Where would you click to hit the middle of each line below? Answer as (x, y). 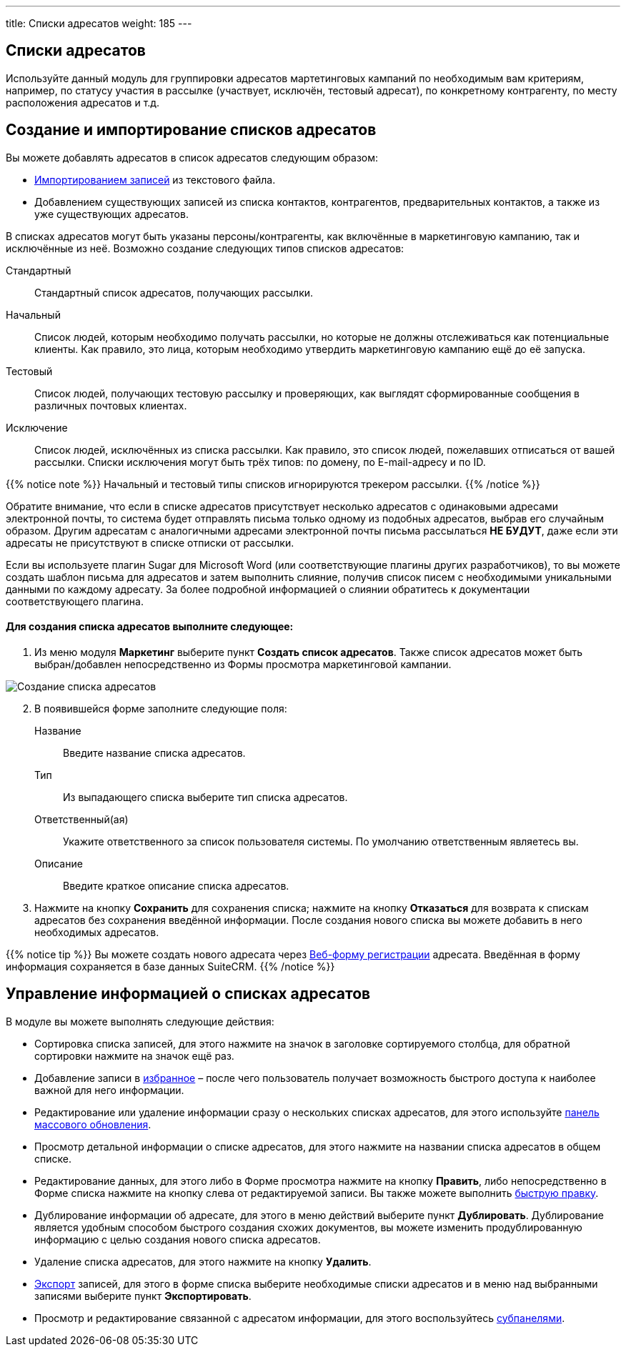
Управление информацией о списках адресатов (188, 994)
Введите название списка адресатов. (154, 752)
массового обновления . (93, 1124)
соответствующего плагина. (75, 601)
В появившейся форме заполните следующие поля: (161, 708)
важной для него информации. (109, 1090)
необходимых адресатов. (97, 932)
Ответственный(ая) (81, 819)
